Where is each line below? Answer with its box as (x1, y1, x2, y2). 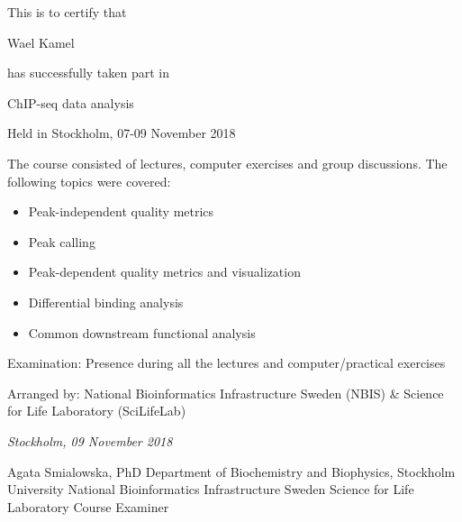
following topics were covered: (7, 171, 171, 190)
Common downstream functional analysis (28, 323, 256, 342)
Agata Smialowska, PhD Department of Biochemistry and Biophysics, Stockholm (7, 462, 456, 481)
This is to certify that (7, 3, 127, 21)
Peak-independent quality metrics (28, 202, 214, 221)
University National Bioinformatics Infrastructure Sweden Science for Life (7, 480, 414, 499)
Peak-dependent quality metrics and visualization (28, 262, 301, 281)
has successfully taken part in (7, 63, 170, 82)
